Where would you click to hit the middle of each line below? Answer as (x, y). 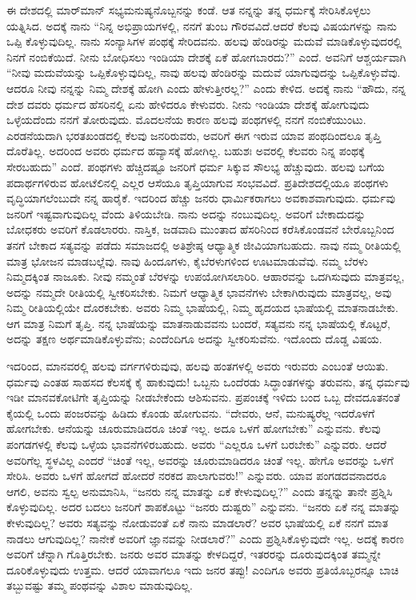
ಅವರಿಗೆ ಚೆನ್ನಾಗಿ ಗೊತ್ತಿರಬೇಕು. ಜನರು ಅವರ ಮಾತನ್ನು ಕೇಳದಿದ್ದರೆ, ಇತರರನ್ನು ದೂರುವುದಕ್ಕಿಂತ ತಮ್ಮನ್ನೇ (194, 554)
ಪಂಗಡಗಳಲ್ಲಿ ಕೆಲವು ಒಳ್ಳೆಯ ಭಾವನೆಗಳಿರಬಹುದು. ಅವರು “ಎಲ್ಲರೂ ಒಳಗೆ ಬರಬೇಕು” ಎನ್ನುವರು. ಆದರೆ (197, 444)
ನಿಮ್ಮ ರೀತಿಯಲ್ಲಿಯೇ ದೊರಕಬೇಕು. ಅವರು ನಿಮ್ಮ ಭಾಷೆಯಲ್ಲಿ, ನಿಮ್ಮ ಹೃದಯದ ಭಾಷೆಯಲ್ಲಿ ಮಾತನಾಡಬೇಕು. (202, 308)
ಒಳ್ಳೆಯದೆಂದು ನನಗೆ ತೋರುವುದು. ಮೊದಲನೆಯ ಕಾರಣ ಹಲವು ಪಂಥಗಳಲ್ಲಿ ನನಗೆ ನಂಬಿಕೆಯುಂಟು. (186, 120)
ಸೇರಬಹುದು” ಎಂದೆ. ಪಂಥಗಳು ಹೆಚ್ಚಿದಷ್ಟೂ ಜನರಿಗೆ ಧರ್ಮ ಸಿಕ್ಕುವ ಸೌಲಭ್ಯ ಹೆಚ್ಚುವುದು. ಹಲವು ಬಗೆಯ (196, 166)
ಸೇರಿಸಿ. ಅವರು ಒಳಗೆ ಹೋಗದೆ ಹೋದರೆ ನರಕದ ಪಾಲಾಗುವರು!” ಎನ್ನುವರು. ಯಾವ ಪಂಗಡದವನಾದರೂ (196, 476)
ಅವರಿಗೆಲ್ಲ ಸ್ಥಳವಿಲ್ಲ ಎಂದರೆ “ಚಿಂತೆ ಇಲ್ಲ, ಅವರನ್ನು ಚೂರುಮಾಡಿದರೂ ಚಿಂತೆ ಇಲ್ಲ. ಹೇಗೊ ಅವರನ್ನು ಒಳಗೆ (200, 460)
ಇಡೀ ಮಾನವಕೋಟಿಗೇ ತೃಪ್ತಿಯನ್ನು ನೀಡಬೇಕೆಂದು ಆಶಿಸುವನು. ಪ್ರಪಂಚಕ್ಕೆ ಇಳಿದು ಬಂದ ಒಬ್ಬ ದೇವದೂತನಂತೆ (204, 397)
